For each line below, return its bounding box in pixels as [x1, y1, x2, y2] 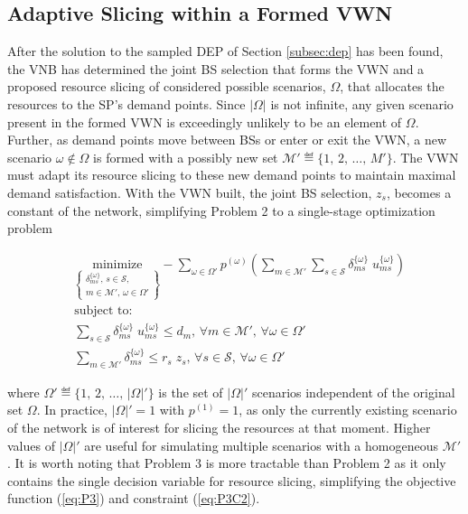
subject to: [74, 304, 133, 317]
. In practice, [36, 400, 108, 419]
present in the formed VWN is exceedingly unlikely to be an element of [7, 112, 402, 131]
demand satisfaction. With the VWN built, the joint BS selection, [7, 182, 372, 201]
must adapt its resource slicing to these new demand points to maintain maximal [7, 165, 456, 184]
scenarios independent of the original [251, 382, 455, 401]
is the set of [158, 382, 223, 401]
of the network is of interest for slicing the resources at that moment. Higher [7, 418, 431, 437]
